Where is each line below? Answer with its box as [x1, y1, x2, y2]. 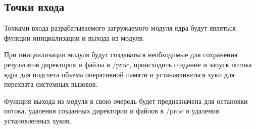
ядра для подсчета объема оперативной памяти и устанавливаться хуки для [4, 69, 235, 79]
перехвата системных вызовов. [4, 79, 98, 89]
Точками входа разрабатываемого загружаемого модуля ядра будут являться [4, 23, 236, 33]
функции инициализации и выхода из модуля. [4, 32, 144, 43]
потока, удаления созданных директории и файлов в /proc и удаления [4, 105, 219, 116]
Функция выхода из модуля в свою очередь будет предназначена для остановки [4, 95, 248, 106]
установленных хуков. [4, 115, 71, 125]
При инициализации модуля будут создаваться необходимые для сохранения [4, 49, 238, 60]
